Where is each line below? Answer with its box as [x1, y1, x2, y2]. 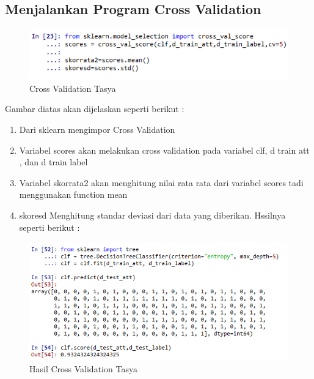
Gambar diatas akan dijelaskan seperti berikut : [5, 102, 184, 115]
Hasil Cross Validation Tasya [29, 362, 137, 375]
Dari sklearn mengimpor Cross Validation [19, 123, 175, 136]
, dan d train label [19, 156, 88, 168]
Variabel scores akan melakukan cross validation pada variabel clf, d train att [19, 143, 310, 156]
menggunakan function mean [19, 188, 128, 201]
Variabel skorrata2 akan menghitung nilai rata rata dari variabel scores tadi [19, 176, 304, 189]
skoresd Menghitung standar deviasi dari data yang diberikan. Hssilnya [19, 209, 286, 222]
